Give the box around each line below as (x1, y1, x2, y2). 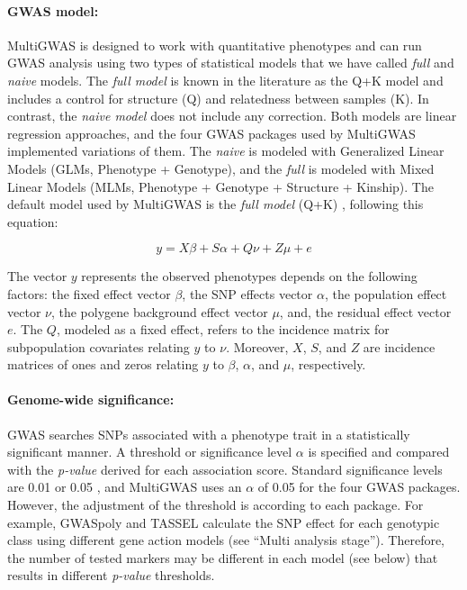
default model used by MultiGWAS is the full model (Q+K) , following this (7, 195, 424, 213)
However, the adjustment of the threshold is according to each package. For (7, 495, 424, 514)
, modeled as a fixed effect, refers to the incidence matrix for (56, 320, 390, 339)
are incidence (363, 337, 436, 356)
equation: (7, 212, 58, 231)
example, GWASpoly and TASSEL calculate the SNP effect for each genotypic (7, 513, 440, 531)
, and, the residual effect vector (279, 302, 452, 321)
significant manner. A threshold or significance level (7, 442, 292, 461)
